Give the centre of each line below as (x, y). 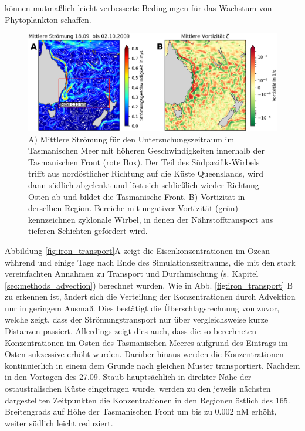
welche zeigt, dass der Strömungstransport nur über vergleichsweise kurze (137, 319)
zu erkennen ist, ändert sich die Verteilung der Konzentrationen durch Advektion (150, 296)
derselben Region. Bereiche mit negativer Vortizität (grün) (133, 208)
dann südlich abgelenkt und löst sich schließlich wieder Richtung (144, 184)
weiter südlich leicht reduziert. (59, 422)
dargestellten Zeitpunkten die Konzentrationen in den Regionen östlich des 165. (148, 400)
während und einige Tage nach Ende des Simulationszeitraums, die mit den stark (150, 262)
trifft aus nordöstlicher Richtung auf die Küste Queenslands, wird (146, 173)
